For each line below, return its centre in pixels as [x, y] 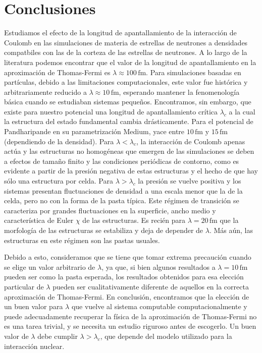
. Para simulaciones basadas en [194, 72]
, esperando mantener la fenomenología [179, 92]
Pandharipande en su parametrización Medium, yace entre [94, 131]
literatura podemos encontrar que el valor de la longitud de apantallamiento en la [130, 62]
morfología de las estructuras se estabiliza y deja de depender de [104, 230]
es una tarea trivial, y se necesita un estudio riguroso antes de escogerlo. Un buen [130, 326]
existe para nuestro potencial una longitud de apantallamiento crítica [111, 111]
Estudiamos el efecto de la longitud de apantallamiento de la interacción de [120, 33]
